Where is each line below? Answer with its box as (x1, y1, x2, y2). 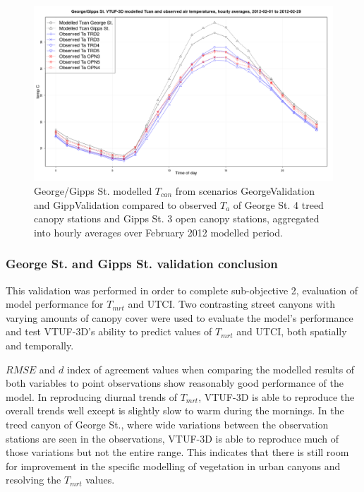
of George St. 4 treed (233, 197, 324, 212)
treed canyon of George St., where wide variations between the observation (6, 416, 329, 431)
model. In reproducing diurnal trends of (6, 389, 177, 404)
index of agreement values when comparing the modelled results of (67, 361, 355, 376)
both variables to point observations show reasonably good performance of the (6, 376, 344, 390)
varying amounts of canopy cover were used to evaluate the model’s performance (6, 310, 353, 325)
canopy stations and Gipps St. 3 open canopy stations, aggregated (34, 211, 320, 226)
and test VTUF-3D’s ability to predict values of (6, 324, 212, 339)
